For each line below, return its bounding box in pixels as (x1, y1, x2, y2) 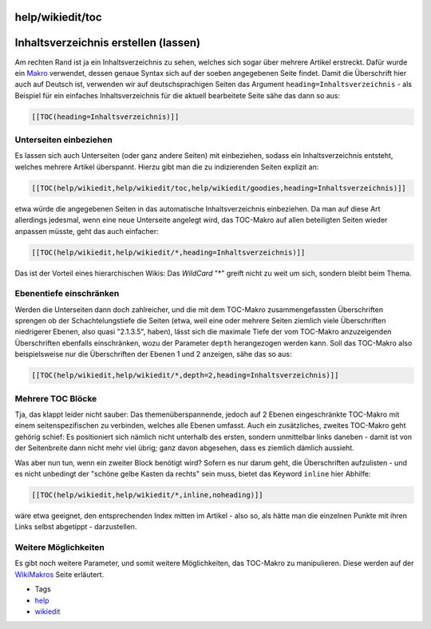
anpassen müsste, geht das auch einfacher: (14, 226, 159, 235)
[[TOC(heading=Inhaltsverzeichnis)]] (31, 112, 180, 121)
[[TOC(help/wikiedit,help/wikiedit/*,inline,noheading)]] (31, 490, 263, 499)
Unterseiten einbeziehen (14, 134, 113, 145)
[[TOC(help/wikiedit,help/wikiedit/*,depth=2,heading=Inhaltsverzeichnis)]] (31, 371, 339, 380)
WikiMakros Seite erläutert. (14, 569, 105, 579)
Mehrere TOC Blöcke (14, 393, 97, 404)
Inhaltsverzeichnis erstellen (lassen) (14, 36, 201, 49)
